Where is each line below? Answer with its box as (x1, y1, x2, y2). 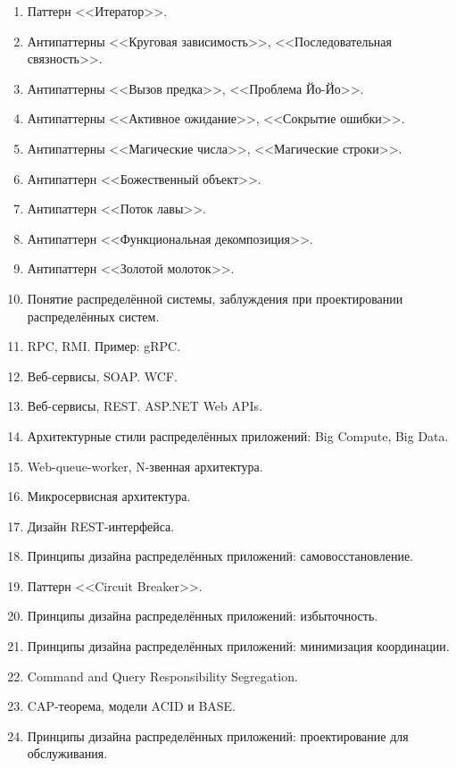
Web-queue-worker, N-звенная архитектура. (27, 456, 263, 475)
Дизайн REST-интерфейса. (27, 516, 175, 535)
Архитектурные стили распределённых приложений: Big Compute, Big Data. (27, 426, 449, 445)
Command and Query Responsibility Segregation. (27, 666, 298, 685)
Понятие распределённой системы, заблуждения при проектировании (27, 288, 403, 307)
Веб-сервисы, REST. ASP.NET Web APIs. (27, 397, 263, 415)
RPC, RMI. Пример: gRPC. (27, 337, 181, 355)
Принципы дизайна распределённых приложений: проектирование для (27, 726, 409, 745)
